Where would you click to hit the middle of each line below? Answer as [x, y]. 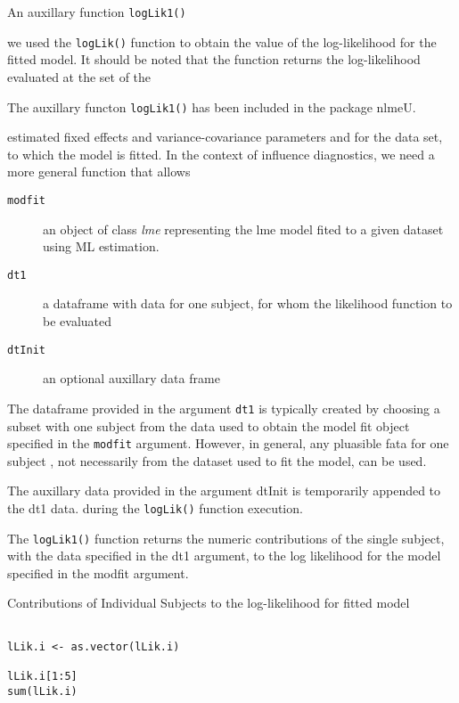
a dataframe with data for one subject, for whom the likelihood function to [248, 303]
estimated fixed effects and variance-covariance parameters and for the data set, [225, 137]
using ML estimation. [101, 246]
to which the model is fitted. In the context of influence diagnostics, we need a [221, 154]
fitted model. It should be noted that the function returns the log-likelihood [214, 59]
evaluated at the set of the [79, 76]
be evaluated [77, 321]
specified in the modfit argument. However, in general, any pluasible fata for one [228, 443]
